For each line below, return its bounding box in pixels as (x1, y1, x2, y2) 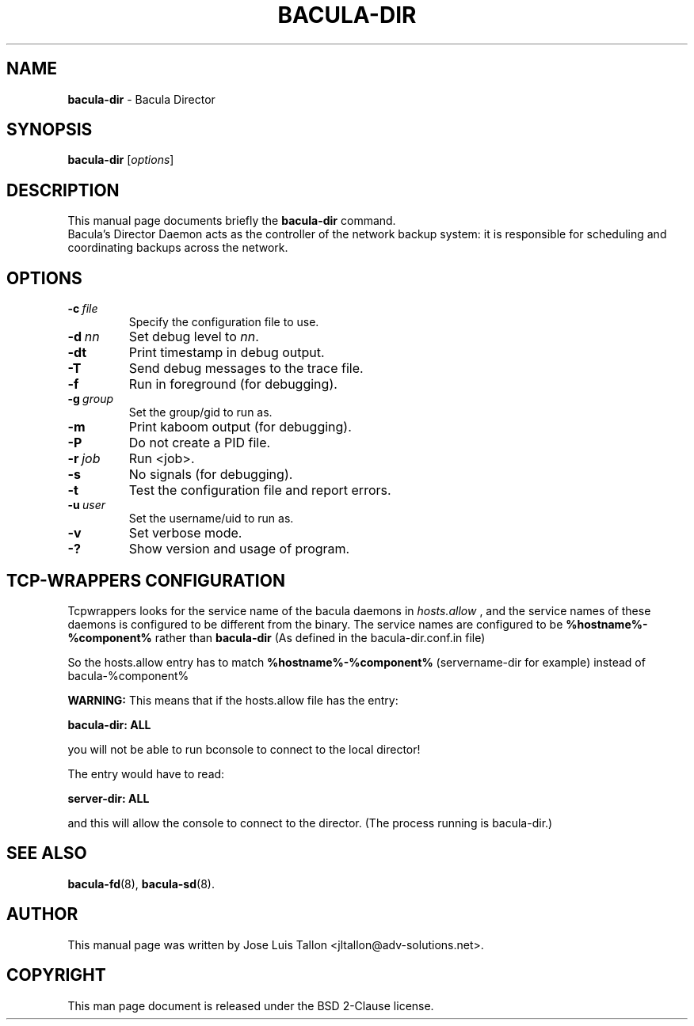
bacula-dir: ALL (67, 717, 151, 731)
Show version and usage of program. (128, 541, 350, 557)
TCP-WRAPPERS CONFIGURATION (6, 570, 285, 591)
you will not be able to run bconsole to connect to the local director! (67, 742, 421, 756)
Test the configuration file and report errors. (128, 482, 391, 499)
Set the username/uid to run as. (128, 511, 294, 526)
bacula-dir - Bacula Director (67, 92, 215, 106)
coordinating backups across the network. (67, 241, 288, 255)
